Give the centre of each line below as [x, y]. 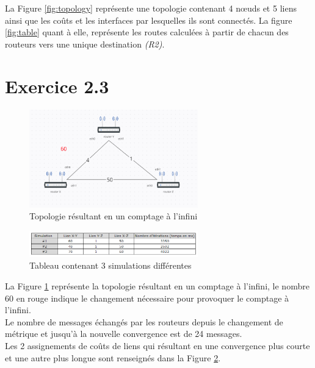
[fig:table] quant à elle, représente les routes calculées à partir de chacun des [147, 32]
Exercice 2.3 [57, 86]
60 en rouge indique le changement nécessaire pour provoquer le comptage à [147, 298]
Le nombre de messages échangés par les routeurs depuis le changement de [144, 321]
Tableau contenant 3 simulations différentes [110, 265]
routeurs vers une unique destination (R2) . [85, 44]
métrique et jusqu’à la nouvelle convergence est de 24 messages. [124, 334]
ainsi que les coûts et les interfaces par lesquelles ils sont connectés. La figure [149, 20]
